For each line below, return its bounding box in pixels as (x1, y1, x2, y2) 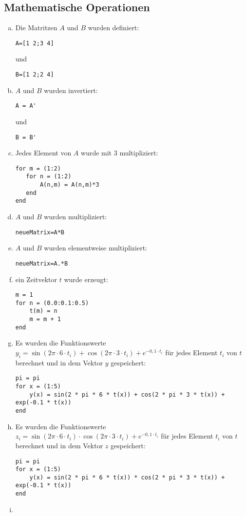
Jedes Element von (15, 148, 72, 158)
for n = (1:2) (26, 173, 72, 180)
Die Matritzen (15, 22, 57, 33)
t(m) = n (29, 307, 57, 315)
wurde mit (81, 148, 112, 158)
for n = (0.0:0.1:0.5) (15, 299, 89, 306)
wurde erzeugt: (64, 274, 108, 284)
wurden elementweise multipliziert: (44, 243, 147, 253)
